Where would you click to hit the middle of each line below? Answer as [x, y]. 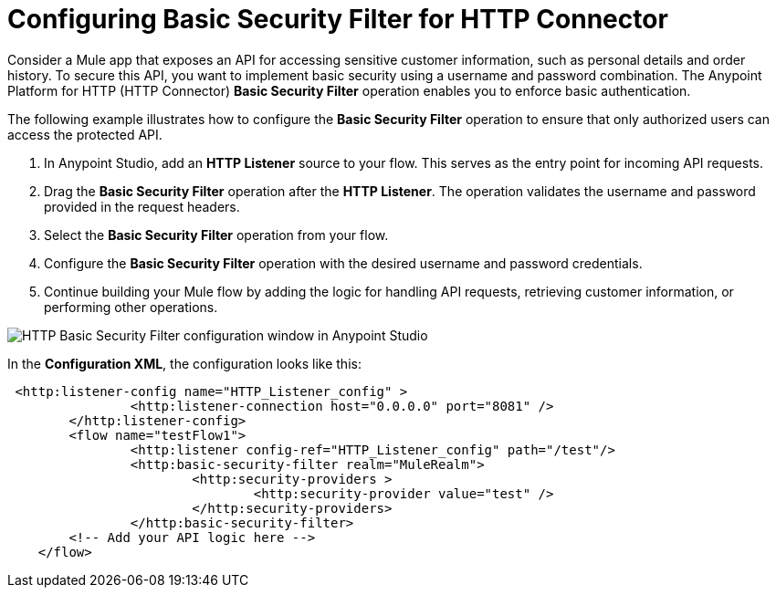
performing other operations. [131, 307]
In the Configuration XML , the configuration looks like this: [184, 363]
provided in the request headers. [142, 206]
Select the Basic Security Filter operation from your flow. [216, 235]
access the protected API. [85, 134]
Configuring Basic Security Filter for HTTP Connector [338, 19]
